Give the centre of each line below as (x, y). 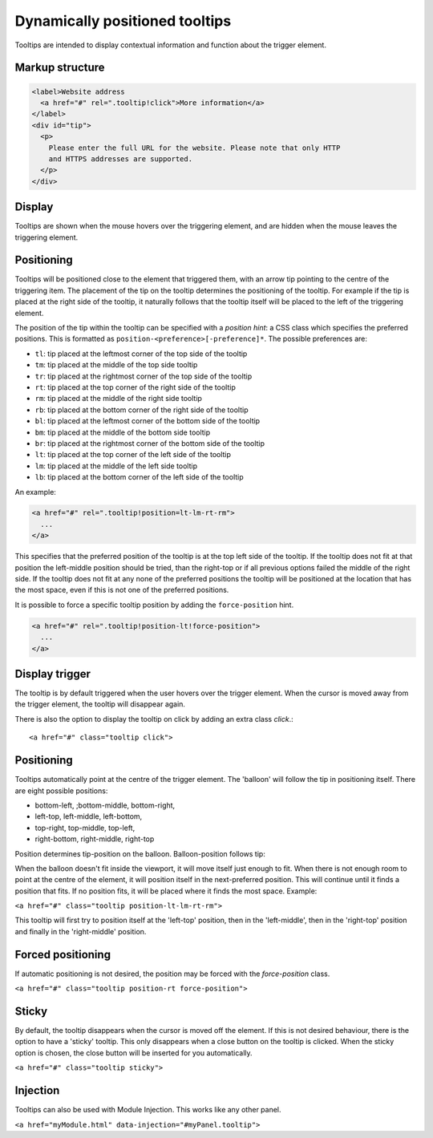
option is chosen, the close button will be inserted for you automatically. (134, 1053)
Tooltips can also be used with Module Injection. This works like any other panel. (148, 1110)
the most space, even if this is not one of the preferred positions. (122, 590)
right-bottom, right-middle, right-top (95, 839)
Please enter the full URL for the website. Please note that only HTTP (194, 148)
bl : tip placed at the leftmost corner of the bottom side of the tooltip (148, 421)
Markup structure (60, 68)
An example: (35, 492)
